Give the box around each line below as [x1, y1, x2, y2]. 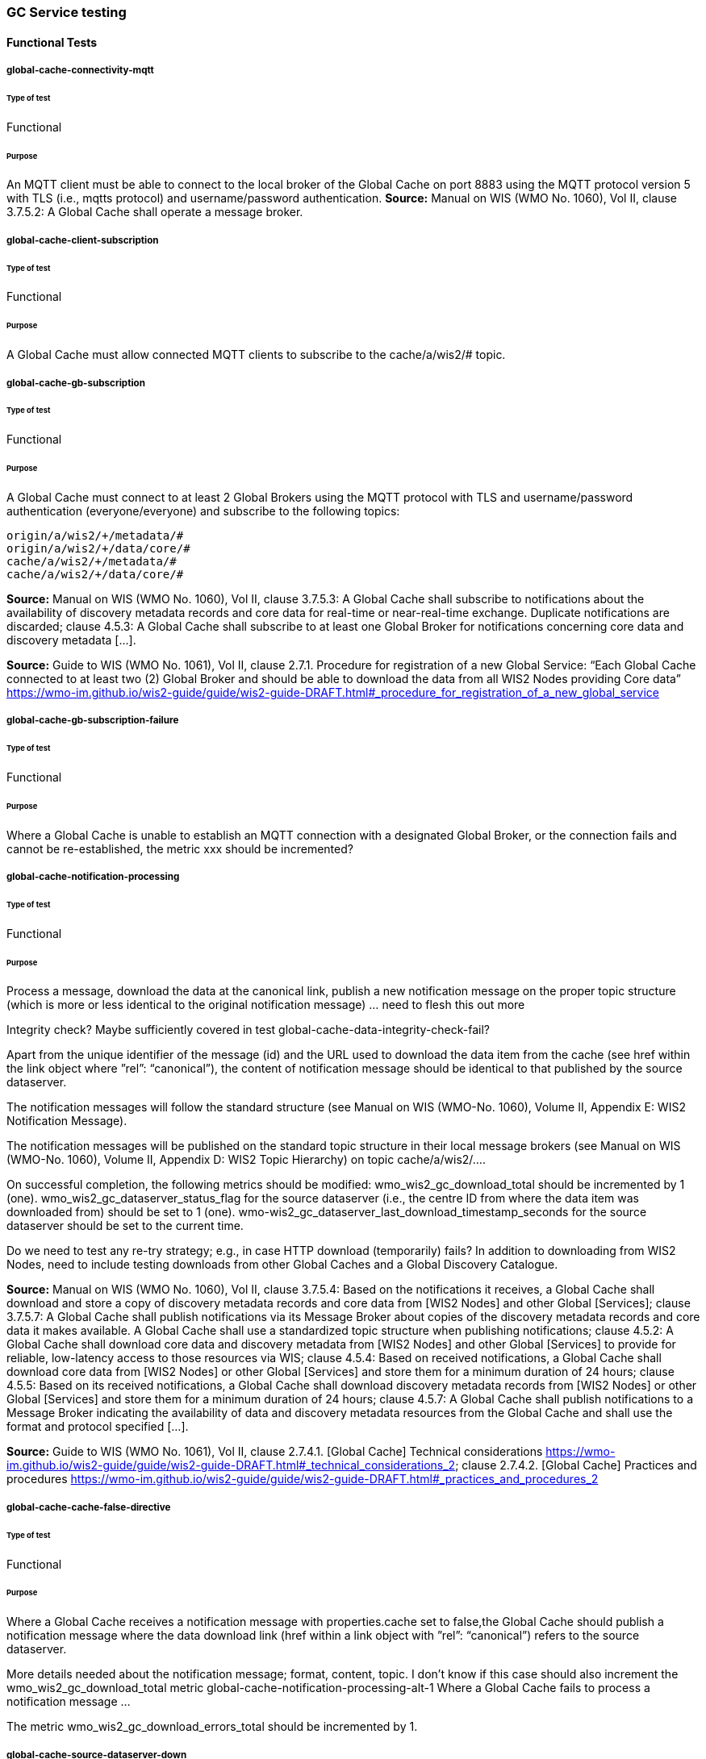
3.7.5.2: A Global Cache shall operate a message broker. [6, 205, 303, 219]
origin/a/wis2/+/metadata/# [6, 528, 184, 542]
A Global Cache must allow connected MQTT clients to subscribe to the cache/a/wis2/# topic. [6, 348, 506, 362]
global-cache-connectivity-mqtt [6, 65, 154, 76]
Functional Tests [6, 35, 98, 49]
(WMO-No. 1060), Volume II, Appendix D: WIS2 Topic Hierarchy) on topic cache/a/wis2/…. [6, 1153, 486, 1167]
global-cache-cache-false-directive [6, 1501, 171, 1513]
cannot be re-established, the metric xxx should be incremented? [6, 841, 353, 856]
